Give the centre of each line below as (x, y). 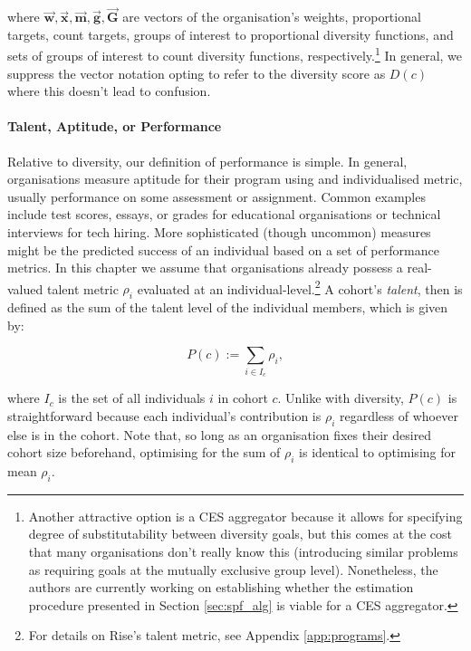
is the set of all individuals (132, 398)
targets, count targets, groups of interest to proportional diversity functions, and (231, 34)
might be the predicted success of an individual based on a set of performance (223, 249)
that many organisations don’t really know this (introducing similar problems (243, 551)
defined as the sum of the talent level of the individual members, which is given (228, 307)
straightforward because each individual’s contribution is (164, 415)
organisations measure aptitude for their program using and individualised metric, (235, 179)
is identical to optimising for (377, 452)
